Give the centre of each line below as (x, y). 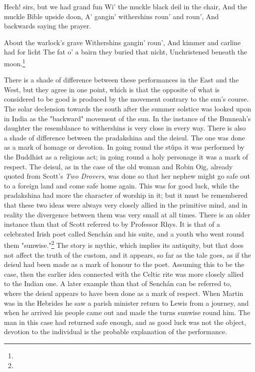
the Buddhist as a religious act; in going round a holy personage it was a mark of (126, 156)
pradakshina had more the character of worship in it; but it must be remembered (126, 195)
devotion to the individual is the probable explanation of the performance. (115, 332)
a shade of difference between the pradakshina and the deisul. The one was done (125, 137)
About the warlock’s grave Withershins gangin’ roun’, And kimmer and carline (122, 42)
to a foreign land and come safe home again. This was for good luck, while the (122, 185)
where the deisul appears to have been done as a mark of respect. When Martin (124, 293)
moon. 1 (15, 62)
